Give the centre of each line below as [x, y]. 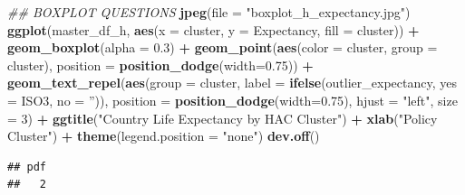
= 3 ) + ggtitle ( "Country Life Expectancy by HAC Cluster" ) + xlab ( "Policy [223, 118]
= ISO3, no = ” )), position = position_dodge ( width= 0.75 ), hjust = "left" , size [232, 100]
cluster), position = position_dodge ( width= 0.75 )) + [160, 65]
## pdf [27, 167]
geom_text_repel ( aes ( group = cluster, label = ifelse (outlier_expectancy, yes [232, 83]
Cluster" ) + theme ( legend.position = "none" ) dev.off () [164, 136]
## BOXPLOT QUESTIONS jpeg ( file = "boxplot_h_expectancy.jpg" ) [209, 12]
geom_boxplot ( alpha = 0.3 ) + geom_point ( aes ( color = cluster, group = [223, 47]
